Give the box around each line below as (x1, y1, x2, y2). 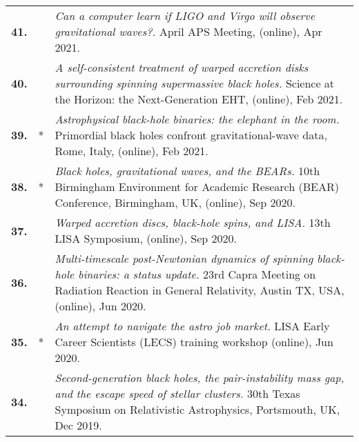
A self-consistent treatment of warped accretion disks (55, 59, 309, 75)
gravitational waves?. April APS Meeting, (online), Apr (55, 23, 322, 39)
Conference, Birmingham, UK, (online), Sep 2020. (55, 194, 295, 210)
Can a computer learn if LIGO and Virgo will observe (55, 8, 316, 23)
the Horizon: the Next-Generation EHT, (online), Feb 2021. (55, 91, 343, 107)
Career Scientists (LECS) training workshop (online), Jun (55, 334, 333, 350)
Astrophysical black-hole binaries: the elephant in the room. (55, 111, 340, 127)
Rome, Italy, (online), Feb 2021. (55, 143, 208, 159)
